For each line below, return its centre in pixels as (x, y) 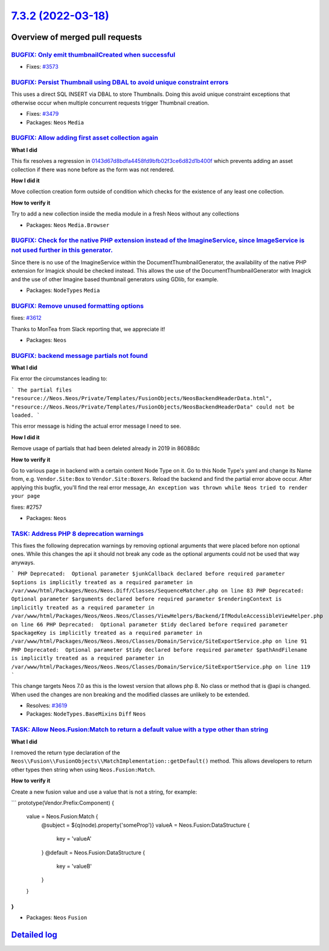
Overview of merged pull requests (77, 37)
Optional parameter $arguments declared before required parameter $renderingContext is (146, 599)
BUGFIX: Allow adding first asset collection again (85, 138)
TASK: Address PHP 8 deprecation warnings (78, 533)
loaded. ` (26, 415)
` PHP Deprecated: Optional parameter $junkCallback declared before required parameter (148, 574)
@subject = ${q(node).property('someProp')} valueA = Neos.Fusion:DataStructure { (145, 825)
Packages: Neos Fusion (57, 918)
